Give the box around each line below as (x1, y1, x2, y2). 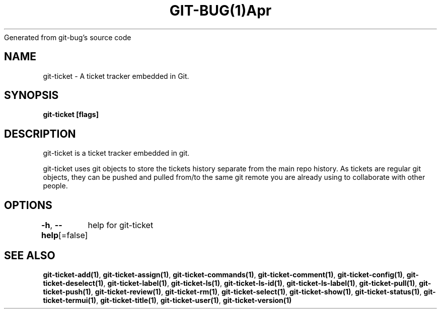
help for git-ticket (88, 220, 154, 231)
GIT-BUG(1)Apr (169, 2, 272, 19)
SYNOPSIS (4, 89, 59, 102)
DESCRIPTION (4, 127, 76, 140)
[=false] (58, 230, 88, 241)
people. (43, 181, 68, 190)
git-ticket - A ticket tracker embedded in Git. (43, 71, 189, 80)
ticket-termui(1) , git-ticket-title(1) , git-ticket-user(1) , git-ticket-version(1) (43, 295, 292, 304)
